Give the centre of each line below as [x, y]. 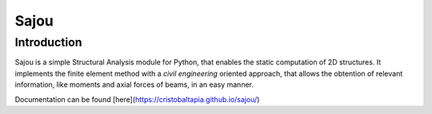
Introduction [48, 42]
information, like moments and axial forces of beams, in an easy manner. [134, 85]
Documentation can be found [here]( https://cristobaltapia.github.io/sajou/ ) [137, 99]
